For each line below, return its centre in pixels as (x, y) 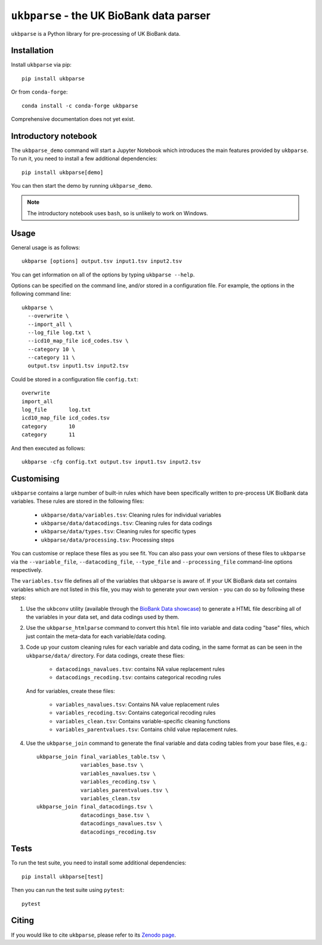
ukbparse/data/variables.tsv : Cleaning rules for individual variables (131, 515)
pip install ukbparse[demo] (63, 172)
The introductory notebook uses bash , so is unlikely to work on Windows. (117, 213)
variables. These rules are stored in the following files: (78, 501)
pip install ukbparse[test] (63, 876)
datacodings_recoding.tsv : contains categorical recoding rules (138, 677)
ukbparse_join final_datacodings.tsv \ (95, 807)
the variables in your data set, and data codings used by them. (103, 617)
